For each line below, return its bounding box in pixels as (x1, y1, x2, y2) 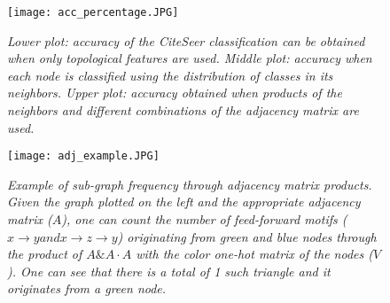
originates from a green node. (7, 279, 167, 298)
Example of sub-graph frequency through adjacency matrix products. (7, 175, 372, 193)
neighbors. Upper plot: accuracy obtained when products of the (7, 83, 342, 102)
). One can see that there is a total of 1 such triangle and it (7, 261, 331, 280)
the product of (7, 245, 82, 263)
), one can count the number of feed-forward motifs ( (61, 210, 347, 229)
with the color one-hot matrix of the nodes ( (136, 245, 373, 263)
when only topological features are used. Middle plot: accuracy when (7, 49, 372, 67)
